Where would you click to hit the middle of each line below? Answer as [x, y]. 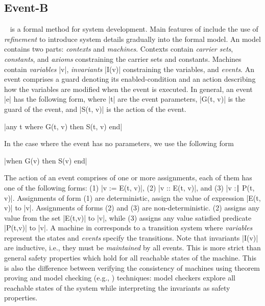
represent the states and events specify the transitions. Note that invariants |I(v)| [131, 237]
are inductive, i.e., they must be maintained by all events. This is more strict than [132, 248]
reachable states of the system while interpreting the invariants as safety [117, 287]
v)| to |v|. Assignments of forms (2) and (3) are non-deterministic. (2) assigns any [132, 208]
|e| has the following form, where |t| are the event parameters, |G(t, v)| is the [125, 99]
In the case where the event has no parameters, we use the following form [119, 143]
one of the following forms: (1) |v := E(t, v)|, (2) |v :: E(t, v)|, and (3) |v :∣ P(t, [129, 187]
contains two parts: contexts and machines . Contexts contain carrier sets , [119, 49]
